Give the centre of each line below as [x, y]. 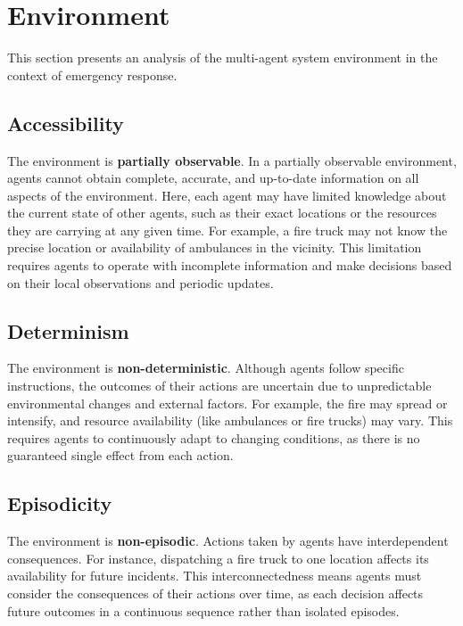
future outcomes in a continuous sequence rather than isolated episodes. [203, 610]
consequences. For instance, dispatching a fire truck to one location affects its [218, 558]
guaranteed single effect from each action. [120, 455]
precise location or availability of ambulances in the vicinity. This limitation [215, 247]
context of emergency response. [92, 74]
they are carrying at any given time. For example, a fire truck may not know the [227, 230]
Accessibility [66, 123]
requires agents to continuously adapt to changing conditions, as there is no [214, 437]
